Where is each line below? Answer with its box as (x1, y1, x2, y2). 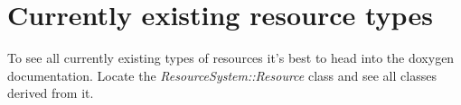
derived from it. (7, 83, 94, 102)
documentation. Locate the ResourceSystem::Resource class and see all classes (7, 66, 437, 84)
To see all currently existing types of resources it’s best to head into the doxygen (7, 48, 455, 67)
